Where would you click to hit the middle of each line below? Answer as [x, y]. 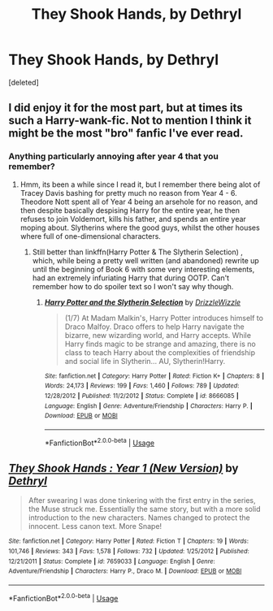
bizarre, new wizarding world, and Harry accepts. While [158, 335]
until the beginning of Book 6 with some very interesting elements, [143, 269]
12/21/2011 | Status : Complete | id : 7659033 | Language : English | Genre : [112, 561]
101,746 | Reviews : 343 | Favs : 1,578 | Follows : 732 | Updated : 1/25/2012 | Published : [129, 552]
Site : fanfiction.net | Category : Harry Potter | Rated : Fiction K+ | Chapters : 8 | [154, 376]
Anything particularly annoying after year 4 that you [114, 157]
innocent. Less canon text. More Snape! [95, 526]
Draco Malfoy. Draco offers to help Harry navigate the [155, 327]
